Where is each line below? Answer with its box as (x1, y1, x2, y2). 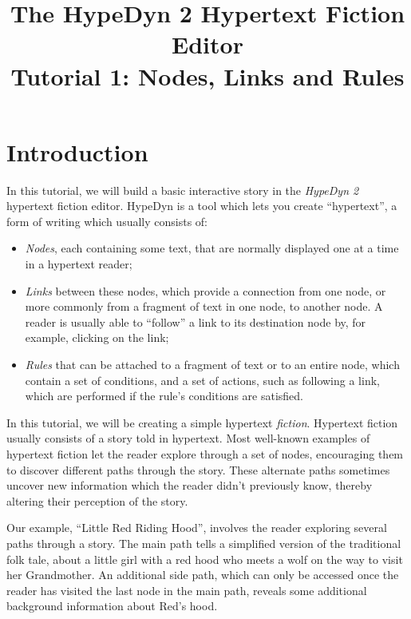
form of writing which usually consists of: (6, 212, 208, 229)
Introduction (6, 135, 148, 168)
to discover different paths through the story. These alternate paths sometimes (6, 461, 390, 478)
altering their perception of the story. (6, 492, 188, 509)
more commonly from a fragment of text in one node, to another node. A (25, 298, 383, 315)
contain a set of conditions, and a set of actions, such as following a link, (25, 371, 380, 388)
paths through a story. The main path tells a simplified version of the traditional (6, 534, 401, 551)
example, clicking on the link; (25, 329, 169, 346)
